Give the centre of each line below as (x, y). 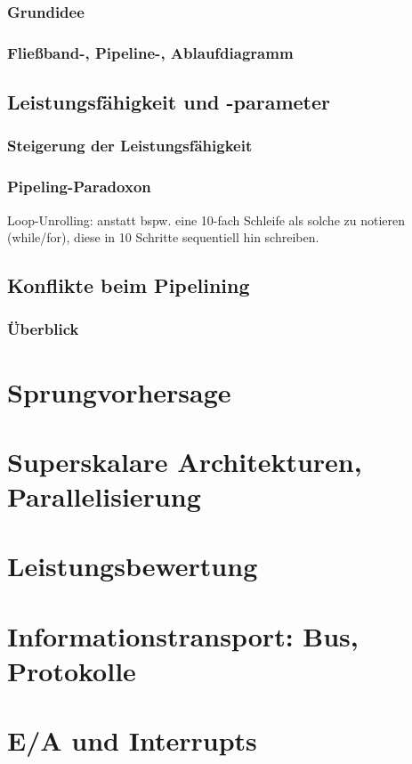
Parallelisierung (104, 496)
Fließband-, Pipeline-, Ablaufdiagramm (150, 52)
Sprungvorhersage (119, 391)
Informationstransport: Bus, (183, 635)
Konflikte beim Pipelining (129, 285)
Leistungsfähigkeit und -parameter (169, 102)
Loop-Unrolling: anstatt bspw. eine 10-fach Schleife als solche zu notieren (206, 219)
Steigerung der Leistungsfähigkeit (130, 146)
